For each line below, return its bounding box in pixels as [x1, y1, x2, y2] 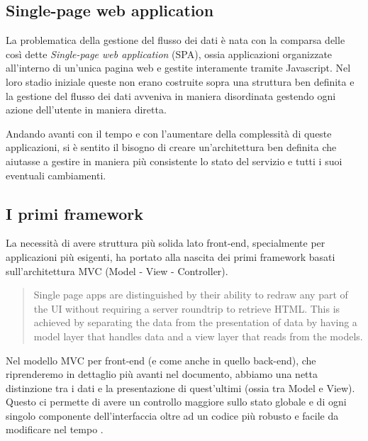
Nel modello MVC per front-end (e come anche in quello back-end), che [6, 352, 316, 367]
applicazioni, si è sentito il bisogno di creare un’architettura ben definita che [6, 140, 337, 155]
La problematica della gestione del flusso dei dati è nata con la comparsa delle [6, 33, 345, 48]
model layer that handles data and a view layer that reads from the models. [33, 328, 363, 343]
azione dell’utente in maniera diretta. [6, 102, 167, 117]
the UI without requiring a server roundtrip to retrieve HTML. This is [33, 301, 340, 316]
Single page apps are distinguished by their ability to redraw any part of [33, 287, 348, 302]
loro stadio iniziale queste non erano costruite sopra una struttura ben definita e [6, 74, 355, 89]
